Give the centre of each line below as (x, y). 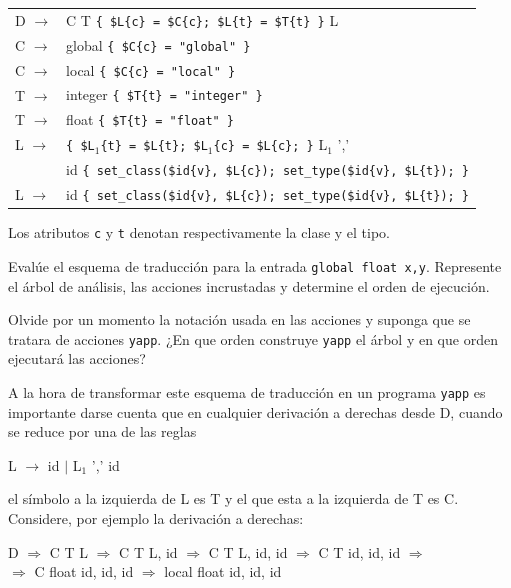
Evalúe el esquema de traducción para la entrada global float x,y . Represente (255, 265)
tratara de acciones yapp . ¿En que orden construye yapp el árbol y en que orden (253, 338)
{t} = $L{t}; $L (154, 146)
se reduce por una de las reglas (102, 431)
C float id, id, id (84, 571)
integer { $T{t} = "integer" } (164, 94)
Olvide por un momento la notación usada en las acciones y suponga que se (239, 319)
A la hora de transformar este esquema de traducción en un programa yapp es (247, 392)
